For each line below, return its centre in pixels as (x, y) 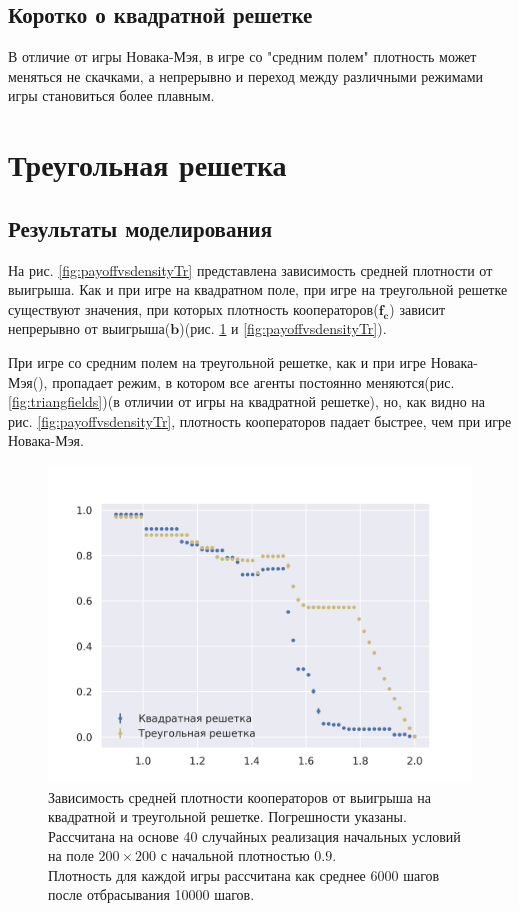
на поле (71, 855)
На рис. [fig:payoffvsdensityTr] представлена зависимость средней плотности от (250, 269)
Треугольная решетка (147, 164)
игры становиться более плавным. (111, 95)
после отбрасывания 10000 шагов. (151, 894)
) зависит (417, 308)
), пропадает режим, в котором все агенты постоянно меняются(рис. (246, 381)
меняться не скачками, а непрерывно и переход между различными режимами (246, 75)
